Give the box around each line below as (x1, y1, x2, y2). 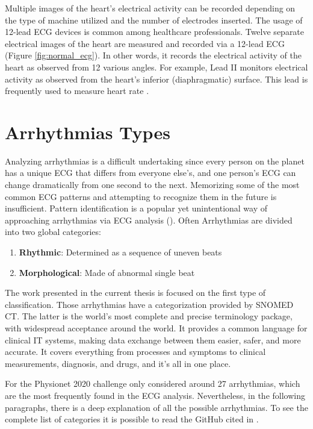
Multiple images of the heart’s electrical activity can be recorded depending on (5, 2, 296, 14)
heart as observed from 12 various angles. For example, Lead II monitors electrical (5, 60, 308, 73)
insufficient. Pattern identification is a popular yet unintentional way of (5, 202, 268, 214)
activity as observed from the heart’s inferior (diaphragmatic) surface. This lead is (5, 72, 308, 85)
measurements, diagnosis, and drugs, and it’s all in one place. (5, 357, 231, 369)
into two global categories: (5, 225, 101, 238)
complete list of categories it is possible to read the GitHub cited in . (5, 413, 259, 425)
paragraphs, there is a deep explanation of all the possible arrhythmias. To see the (5, 401, 308, 413)
